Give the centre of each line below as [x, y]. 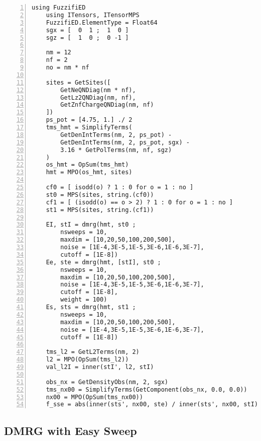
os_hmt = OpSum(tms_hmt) [87, 165]
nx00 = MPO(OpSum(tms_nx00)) [94, 397]
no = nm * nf [68, 67]
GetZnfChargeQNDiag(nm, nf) [107, 105]
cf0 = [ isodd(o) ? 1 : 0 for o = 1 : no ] [120, 187]
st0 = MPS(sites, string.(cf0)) [100, 195]
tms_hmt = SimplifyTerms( [89, 127]
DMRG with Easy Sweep [71, 430]
